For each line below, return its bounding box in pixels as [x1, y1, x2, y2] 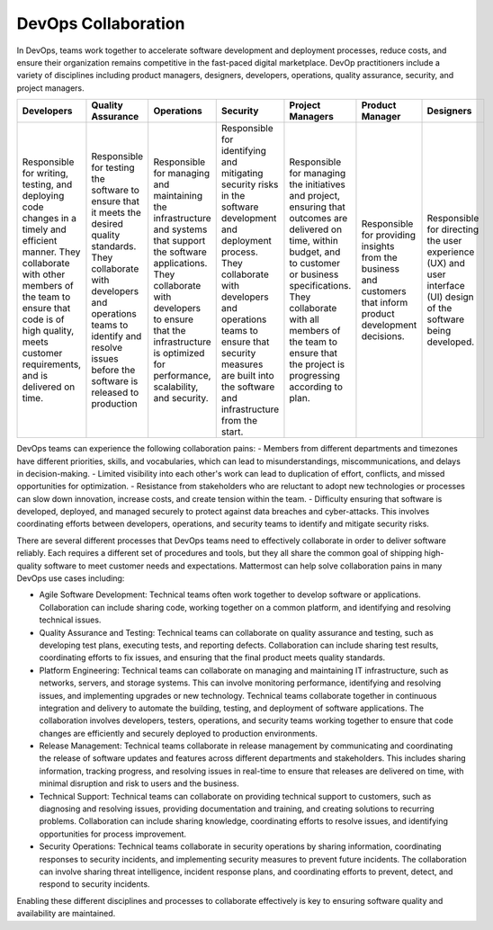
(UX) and [426, 257, 465, 270]
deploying [22, 190, 65, 202]
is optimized [153, 347, 205, 360]
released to [91, 387, 139, 399]
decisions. [361, 330, 405, 343]
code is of [22, 313, 65, 326]
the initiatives [289, 178, 345, 191]
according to [289, 380, 344, 393]
